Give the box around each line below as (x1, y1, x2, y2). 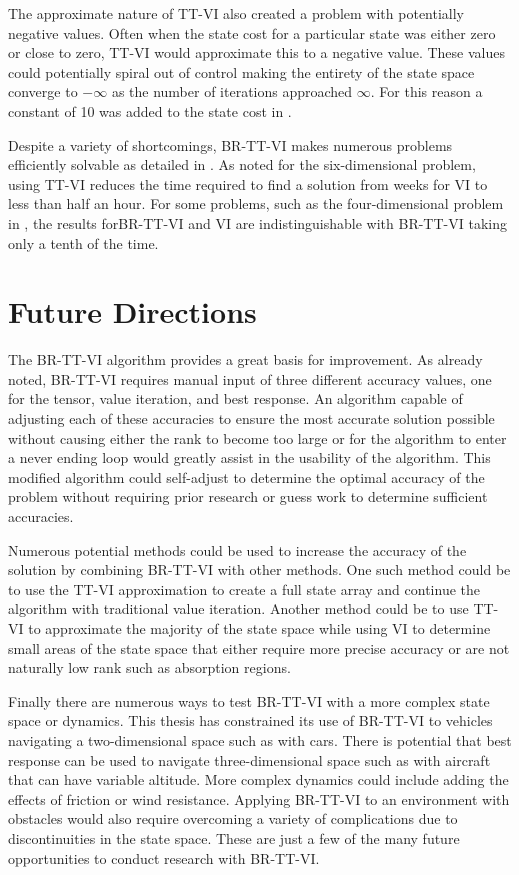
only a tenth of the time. (8, 232, 159, 253)
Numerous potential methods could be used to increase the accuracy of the (8, 539, 467, 560)
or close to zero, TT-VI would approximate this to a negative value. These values (8, 42, 505, 63)
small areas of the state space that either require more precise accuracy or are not (8, 637, 510, 658)
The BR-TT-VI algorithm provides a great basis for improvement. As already (8, 349, 483, 370)
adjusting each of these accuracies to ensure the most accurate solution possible (8, 408, 495, 429)
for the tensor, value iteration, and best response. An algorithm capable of (8, 388, 463, 409)
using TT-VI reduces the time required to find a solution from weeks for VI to (8, 173, 488, 194)
